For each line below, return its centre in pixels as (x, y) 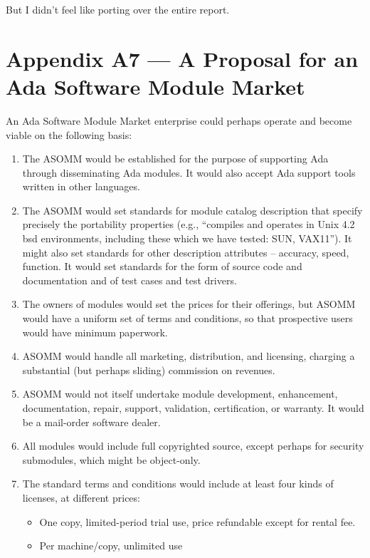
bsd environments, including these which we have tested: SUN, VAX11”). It (187, 238)
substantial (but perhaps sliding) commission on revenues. (149, 370)
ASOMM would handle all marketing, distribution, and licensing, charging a (189, 356)
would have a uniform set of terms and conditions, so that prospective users (187, 318)
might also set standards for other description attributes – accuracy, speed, (186, 252)
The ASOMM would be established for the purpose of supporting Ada (175, 159)
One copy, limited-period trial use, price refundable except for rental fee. (197, 521)
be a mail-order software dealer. (91, 422)
